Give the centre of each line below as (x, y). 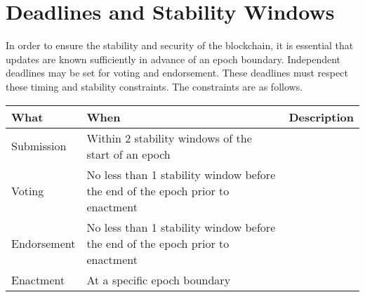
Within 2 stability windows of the (169, 138)
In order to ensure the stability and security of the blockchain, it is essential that (180, 45)
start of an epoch (128, 154)
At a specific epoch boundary (159, 279)
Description (321, 117)
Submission (39, 146)
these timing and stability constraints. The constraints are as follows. (154, 86)
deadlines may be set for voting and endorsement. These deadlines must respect (177, 73)
